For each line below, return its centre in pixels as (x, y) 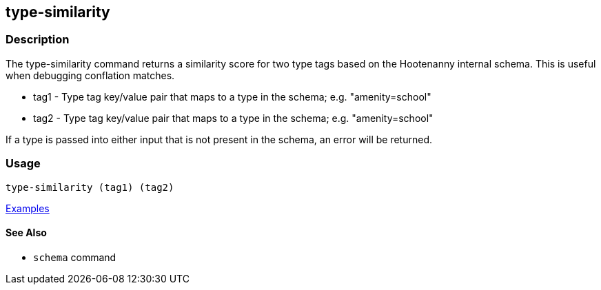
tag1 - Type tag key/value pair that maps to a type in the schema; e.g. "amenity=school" (232, 96)
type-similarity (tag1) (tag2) (90, 187)
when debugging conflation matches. (90, 75)
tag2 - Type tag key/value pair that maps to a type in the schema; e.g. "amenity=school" (233, 118)
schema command (75, 257)
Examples (28, 208)
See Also (26, 233)
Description (38, 40)
